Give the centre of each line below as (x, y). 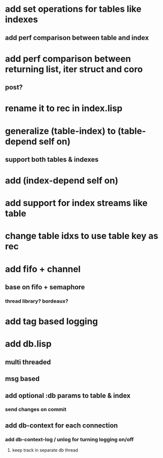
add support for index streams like (76, 203)
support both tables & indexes (52, 159)
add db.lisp (28, 344)
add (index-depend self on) (62, 181)
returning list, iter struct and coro (74, 69)
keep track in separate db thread (45, 450)
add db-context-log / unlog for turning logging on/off (70, 439)
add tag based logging (51, 321)
